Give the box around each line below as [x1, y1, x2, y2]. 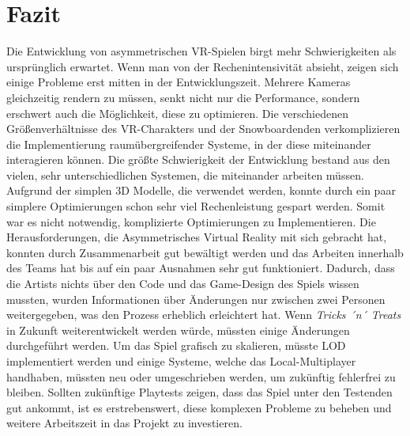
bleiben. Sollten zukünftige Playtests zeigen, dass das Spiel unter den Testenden [6, 384, 393, 400]
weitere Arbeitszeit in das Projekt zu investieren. [6, 415, 243, 431]
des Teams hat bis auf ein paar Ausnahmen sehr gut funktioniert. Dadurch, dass [6, 260, 395, 276]
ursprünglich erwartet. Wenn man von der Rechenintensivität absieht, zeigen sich [6, 58, 399, 74]
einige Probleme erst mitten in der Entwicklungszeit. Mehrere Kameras [6, 74, 351, 90]
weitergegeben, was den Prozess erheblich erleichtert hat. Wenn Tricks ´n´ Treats [6, 306, 401, 323]
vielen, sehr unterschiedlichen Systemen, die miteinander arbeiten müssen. [6, 166, 364, 183]
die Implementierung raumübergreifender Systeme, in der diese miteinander [6, 135, 371, 152]
